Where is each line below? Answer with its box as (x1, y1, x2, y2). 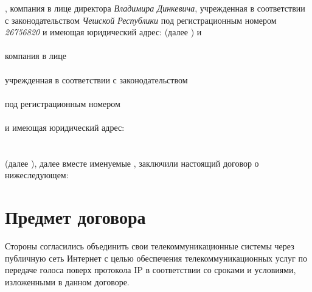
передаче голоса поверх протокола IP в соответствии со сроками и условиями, (5, 263, 296, 276)
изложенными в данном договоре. (5, 275, 130, 288)
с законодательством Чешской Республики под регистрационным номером (5, 13, 277, 26)
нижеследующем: (5, 169, 69, 181)
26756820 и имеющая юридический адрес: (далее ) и (5, 26, 202, 38)
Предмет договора (5, 204, 146, 229)
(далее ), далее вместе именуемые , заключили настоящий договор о (5, 156, 259, 169)
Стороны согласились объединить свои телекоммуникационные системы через (5, 240, 294, 252)
